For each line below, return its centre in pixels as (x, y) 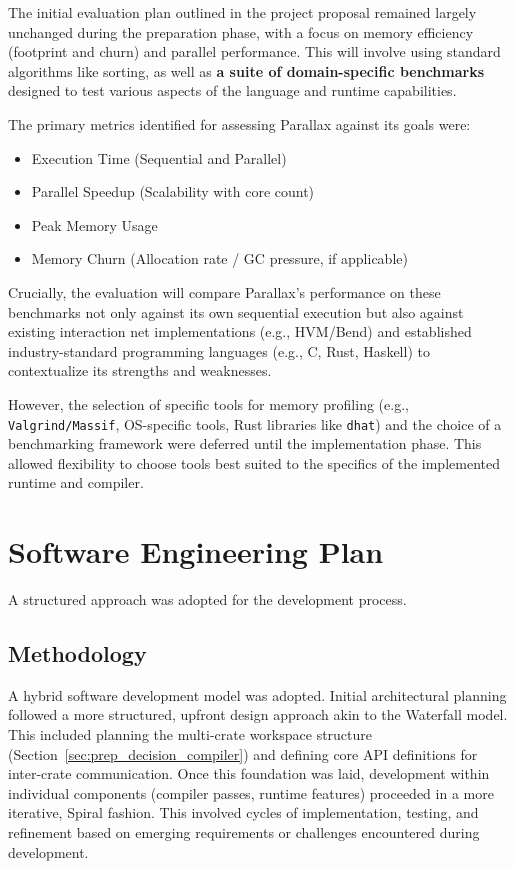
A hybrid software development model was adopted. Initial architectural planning (257, 694)
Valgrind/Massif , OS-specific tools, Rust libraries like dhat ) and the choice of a (255, 423)
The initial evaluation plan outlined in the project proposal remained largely (242, 12)
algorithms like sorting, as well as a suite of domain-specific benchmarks (246, 70)
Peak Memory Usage (94, 224)
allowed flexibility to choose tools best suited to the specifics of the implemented (254, 462)
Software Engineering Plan (196, 551)
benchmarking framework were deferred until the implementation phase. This (245, 443)
